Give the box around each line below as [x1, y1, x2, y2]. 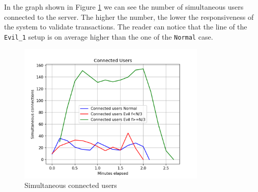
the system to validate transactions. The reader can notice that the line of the [4, 21, 247, 32]
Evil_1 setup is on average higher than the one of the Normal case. [4, 31, 213, 42]
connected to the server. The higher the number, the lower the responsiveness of [4, 11, 254, 22]
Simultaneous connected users [24, 180, 117, 190]
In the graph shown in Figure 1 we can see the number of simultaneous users [4, 2, 244, 12]
